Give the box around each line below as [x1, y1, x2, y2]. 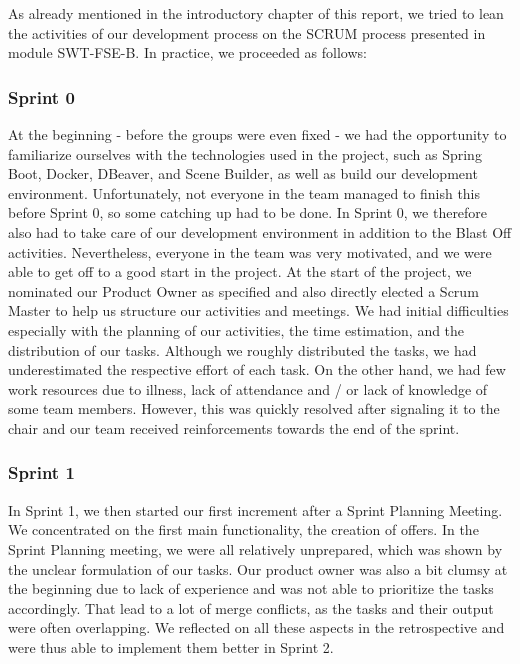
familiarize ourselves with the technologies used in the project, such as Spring [8, 143, 482, 164]
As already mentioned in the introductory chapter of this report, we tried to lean [8, 3, 504, 23]
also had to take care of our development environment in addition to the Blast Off [8, 221, 512, 242]
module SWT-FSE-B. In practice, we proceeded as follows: [8, 42, 367, 63]
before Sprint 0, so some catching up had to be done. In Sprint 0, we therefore [8, 202, 488, 223]
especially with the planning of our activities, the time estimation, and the [8, 319, 465, 340]
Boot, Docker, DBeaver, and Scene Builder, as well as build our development [8, 163, 478, 184]
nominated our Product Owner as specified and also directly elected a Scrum [8, 280, 479, 301]
